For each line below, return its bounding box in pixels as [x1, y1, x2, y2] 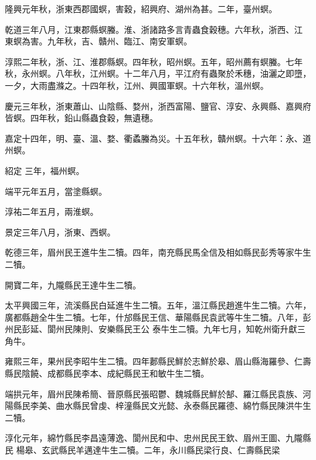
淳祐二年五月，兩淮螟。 [5, 205, 98, 218]
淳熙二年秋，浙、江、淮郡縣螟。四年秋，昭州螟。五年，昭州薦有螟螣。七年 [5, 55, 303, 68]
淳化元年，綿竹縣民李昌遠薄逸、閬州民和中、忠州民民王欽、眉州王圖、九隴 [5, 431, 303, 444]
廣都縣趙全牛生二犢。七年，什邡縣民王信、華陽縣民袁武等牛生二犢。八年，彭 [5, 310, 311, 323]
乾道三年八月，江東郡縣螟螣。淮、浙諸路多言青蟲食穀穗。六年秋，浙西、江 [5, 23, 303, 35]
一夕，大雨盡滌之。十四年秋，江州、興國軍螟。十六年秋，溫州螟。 [5, 78, 269, 91]
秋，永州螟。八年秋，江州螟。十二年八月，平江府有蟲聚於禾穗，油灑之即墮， [5, 67, 311, 80]
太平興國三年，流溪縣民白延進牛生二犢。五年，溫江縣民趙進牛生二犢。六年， [5, 299, 311, 312]
